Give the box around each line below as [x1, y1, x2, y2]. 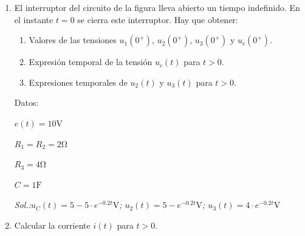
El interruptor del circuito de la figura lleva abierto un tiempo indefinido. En [14, 1, 300, 13]
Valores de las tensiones [29, 33, 117, 46]
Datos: [14, 96, 39, 109]
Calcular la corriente [14, 218, 91, 231]
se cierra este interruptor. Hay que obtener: [77, 13, 238, 26]
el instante [14, 13, 53, 26]
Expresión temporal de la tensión [29, 55, 152, 68]
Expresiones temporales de [29, 75, 128, 88]
